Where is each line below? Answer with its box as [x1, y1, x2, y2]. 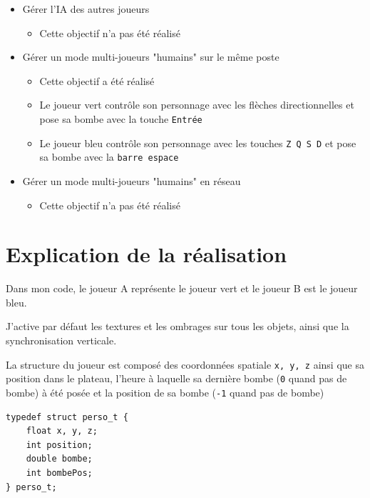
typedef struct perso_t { [6, 412, 128, 422]
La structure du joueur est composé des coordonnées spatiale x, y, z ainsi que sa [6, 357, 364, 372]
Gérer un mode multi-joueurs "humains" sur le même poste [22, 49, 279, 64]
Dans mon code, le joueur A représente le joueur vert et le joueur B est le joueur [6, 281, 358, 296]
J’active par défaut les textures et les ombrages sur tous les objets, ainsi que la [6, 319, 349, 334]
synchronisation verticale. [6, 333, 117, 348]
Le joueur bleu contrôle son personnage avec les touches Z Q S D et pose [39, 135, 356, 150]
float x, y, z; [26, 426, 98, 437]
